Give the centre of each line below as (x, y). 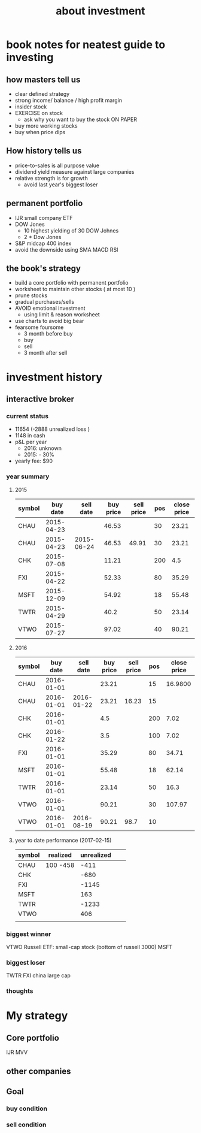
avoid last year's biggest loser (61, 185)
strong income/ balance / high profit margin (68, 100)
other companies (39, 1071)
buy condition (27, 1108)
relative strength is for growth (51, 178)
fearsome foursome (39, 327)
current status (28, 416)
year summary (28, 476)
